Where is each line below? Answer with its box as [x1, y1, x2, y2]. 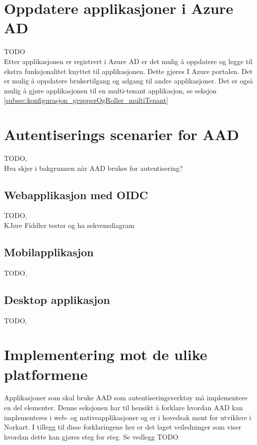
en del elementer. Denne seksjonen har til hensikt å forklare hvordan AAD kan [4, 402, 243, 413]
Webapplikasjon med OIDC [4, 187, 148, 202]
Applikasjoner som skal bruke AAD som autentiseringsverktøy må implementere [4, 392, 248, 403]
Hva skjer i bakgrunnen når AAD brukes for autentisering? [4, 162, 183, 173]
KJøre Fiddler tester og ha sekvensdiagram [4, 220, 134, 230]
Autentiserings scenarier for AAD [4, 124, 239, 145]
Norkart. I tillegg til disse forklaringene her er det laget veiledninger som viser [4, 422, 242, 432]
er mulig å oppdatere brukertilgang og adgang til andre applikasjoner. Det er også [4, 75, 253, 86]
